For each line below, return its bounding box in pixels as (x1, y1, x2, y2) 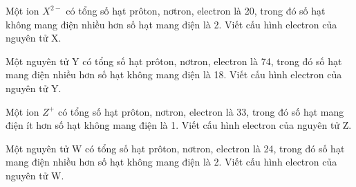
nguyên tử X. (6, 30, 62, 45)
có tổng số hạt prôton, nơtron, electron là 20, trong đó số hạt (66, 3, 326, 17)
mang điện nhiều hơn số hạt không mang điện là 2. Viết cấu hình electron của (6, 154, 337, 169)
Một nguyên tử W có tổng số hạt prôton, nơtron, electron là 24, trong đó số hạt (6, 141, 345, 155)
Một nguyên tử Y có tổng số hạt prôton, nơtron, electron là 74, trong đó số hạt (6, 53, 342, 68)
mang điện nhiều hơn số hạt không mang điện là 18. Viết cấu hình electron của (6, 67, 342, 82)
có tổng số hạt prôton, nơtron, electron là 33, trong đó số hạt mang (57, 104, 344, 118)
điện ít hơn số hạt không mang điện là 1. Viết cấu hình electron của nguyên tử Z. (6, 118, 352, 132)
